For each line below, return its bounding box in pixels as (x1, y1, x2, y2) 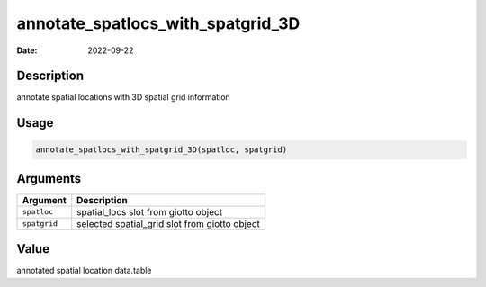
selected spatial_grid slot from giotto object (76, 217, 261, 229)
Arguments (16, 171, 82, 186)
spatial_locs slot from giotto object (76, 205, 223, 218)
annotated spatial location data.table (16, 265, 152, 276)
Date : (16, 45, 38, 56)
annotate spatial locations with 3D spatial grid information (16, 92, 231, 103)
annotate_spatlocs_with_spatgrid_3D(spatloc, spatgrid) (35, 145, 288, 155)
